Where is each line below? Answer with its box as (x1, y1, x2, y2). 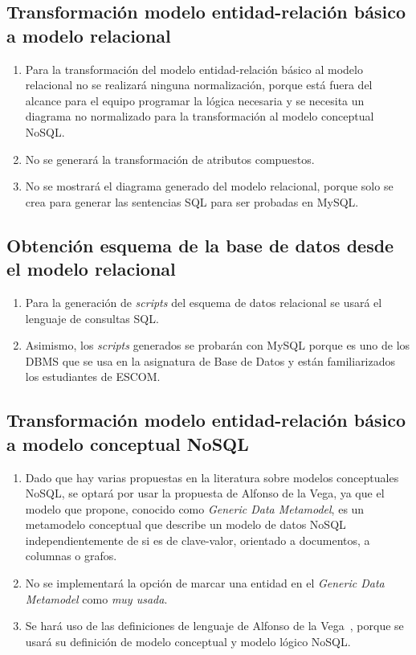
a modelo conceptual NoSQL (6, 431, 249, 456)
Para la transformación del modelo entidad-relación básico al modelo (25, 60, 363, 77)
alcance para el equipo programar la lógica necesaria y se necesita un (25, 92, 365, 108)
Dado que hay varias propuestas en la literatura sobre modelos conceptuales (25, 469, 399, 485)
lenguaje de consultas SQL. (25, 309, 159, 326)
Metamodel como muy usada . (25, 590, 168, 607)
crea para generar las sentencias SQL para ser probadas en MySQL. (25, 193, 359, 210)
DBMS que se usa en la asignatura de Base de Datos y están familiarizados (25, 352, 396, 369)
